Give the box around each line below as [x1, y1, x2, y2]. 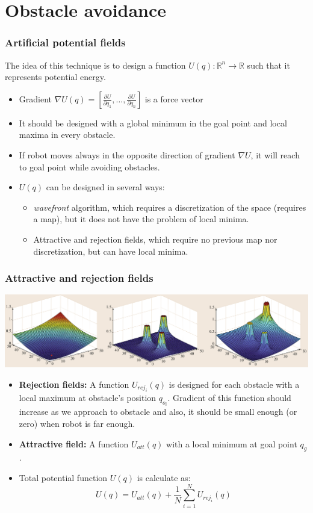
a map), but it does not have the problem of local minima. [33, 213, 249, 225]
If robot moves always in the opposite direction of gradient [19, 148, 235, 161]
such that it [247, 58, 290, 71]
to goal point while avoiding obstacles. [19, 160, 160, 173]
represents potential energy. [5, 70, 106, 83]
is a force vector [144, 92, 203, 105]
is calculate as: [137, 471, 191, 483]
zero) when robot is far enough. [19, 417, 135, 429]
